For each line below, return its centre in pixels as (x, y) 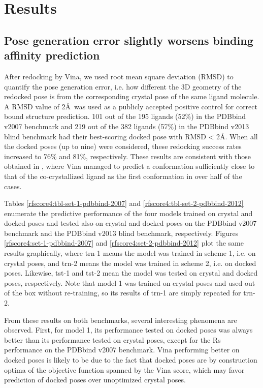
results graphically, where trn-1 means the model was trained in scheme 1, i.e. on (130, 253)
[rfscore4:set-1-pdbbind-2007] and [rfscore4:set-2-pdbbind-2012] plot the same (124, 243)
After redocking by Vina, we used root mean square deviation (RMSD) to (119, 76)
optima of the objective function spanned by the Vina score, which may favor (124, 369)
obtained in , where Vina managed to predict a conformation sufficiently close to (129, 166)
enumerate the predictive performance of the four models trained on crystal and (128, 213)
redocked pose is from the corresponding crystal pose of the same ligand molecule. (132, 96)
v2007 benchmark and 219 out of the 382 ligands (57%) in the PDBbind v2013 (127, 126)
